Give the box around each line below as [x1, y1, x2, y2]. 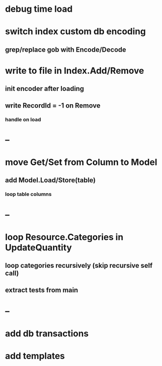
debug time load [5, 3, 73, 15]
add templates [5, 350, 65, 362]
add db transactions [5, 328, 89, 339]
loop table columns [5, 191, 52, 197]
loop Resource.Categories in [5, 231, 124, 243]
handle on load [5, 116, 41, 123]
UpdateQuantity [5, 242, 72, 253]
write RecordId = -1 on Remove [5, 101, 101, 110]
